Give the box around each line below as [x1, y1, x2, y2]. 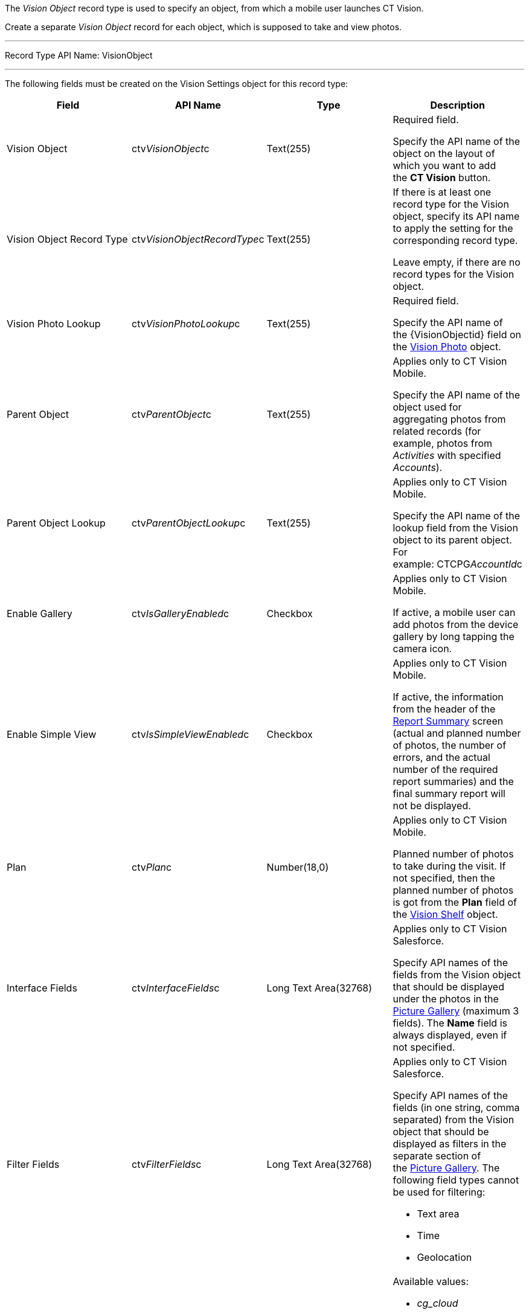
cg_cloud [417, 1297, 458, 1309]
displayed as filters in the [393, 1138, 507, 1150]
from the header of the [393, 703, 496, 715]
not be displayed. [393, 800, 471, 812]
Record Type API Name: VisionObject [5, 50, 153, 60]
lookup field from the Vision [393, 522, 518, 534]
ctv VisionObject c [131, 143, 210, 155]
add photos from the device [393, 618, 519, 630]
